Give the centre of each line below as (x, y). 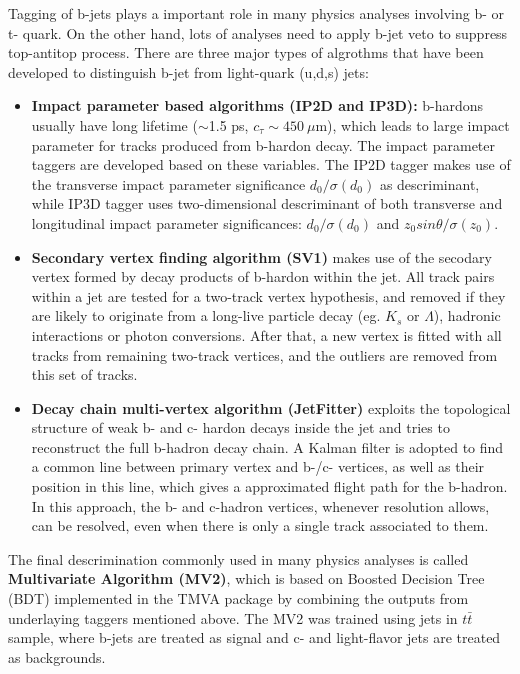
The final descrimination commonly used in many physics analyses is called (238, 558)
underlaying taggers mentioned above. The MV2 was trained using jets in (233, 617)
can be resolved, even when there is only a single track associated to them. (260, 525)
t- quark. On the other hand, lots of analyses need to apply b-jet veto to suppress (258, 32)
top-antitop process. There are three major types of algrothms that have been (246, 52)
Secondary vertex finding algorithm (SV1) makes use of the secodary (261, 256)
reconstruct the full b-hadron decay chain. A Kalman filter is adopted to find (267, 446)
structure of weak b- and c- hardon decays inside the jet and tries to (240, 427)
